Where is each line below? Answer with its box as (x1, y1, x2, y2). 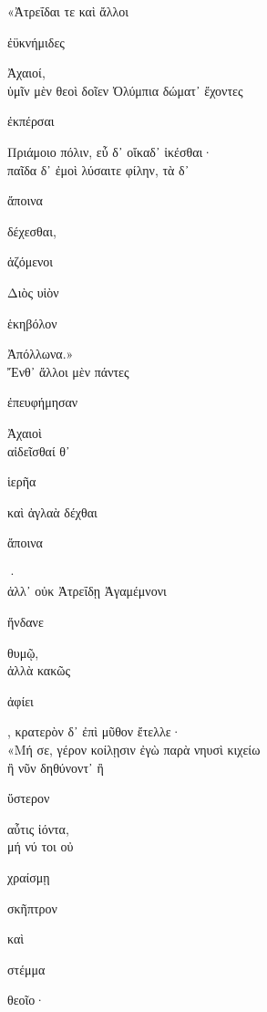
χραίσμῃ (7, 868, 50, 886)
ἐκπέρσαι (7, 111, 55, 130)
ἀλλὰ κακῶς (7, 661, 70, 680)
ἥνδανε (7, 612, 44, 631)
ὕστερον (7, 788, 50, 808)
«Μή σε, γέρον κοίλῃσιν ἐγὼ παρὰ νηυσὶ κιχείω (7, 740, 261, 759)
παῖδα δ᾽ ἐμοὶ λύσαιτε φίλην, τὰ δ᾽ (7, 160, 190, 179)
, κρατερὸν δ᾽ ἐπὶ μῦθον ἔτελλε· (7, 722, 181, 741)
